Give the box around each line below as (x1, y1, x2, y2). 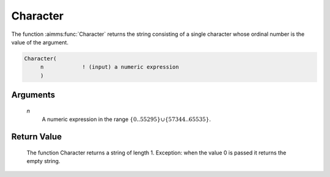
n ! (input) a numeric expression (40, 64, 180, 71)
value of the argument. (11, 38, 68, 46)
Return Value (11, 131, 62, 142)
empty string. (26, 157, 61, 164)
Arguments (11, 90, 56, 100)
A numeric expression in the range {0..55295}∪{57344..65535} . (42, 116, 211, 123)
